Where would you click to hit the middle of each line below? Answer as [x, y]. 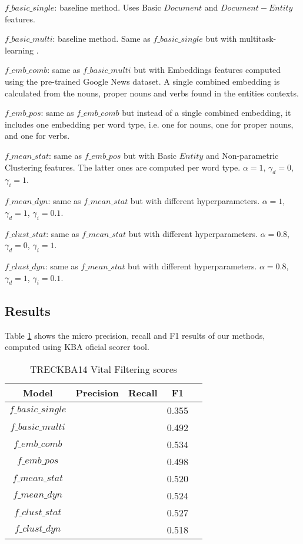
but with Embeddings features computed [207, 70]
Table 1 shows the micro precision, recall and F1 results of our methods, [135, 335]
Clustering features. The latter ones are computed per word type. [123, 167]
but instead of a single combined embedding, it [207, 113]
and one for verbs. [37, 136]
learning [19, 50]
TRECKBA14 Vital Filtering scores [104, 369]
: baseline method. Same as [101, 39]
